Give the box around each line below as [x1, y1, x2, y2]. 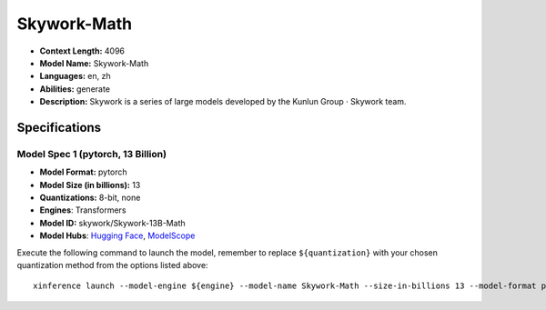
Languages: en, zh [39, 71, 111, 82]
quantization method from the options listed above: [16, 260, 208, 270]
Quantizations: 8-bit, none [39, 192, 141, 204]
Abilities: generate [39, 83, 111, 95]
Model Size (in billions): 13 [39, 179, 141, 190]
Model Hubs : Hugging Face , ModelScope [39, 230, 196, 241]
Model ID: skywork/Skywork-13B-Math [39, 217, 186, 228]
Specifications [16, 119, 102, 135]
